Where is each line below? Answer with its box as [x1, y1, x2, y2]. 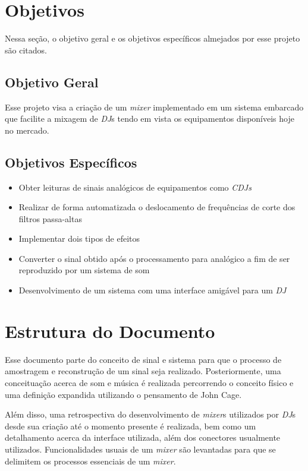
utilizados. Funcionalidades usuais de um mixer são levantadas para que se [5, 442, 276, 455]
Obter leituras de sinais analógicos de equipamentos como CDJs [18, 181, 252, 193]
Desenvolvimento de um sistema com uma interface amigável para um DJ [18, 284, 287, 296]
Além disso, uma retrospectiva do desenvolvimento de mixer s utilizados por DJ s [5, 408, 296, 421]
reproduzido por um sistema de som [18, 264, 150, 276]
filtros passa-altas [18, 212, 82, 225]
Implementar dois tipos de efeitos [18, 232, 140, 245]
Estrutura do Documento [5, 318, 215, 343]
